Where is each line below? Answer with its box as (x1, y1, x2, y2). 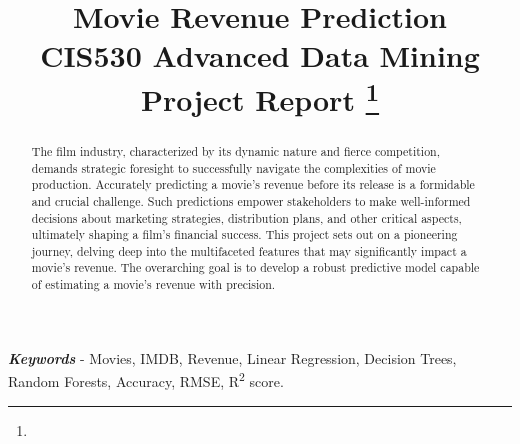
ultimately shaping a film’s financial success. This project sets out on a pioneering (31, 226, 458, 243)
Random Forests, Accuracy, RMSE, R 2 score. (8, 368, 284, 392)
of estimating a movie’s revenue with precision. (31, 276, 276, 293)
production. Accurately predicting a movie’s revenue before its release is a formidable (31, 176, 475, 193)
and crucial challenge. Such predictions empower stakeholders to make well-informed (31, 192, 471, 209)
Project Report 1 (140, 74, 380, 119)
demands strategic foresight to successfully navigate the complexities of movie (31, 159, 436, 176)
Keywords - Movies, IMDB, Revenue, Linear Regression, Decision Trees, (8, 347, 457, 368)
